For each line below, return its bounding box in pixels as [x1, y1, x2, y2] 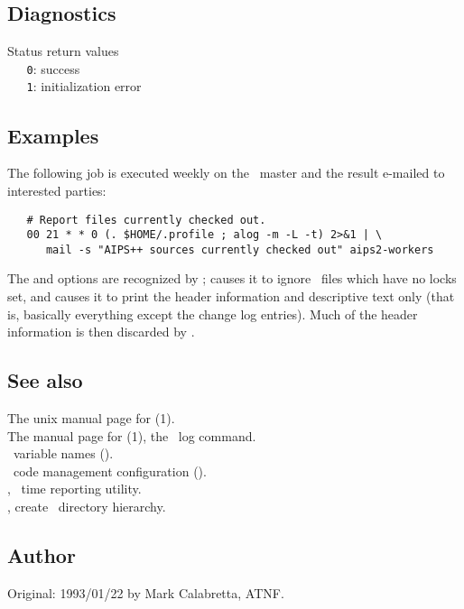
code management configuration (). [13, 461, 207, 480]
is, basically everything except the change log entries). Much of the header [7, 304, 418, 323]
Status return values [7, 42, 119, 60]
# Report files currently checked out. [26, 213, 266, 226]
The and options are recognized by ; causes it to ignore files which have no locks [7, 269, 457, 288]
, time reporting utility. [7, 479, 142, 498]
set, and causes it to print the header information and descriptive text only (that [7, 287, 455, 306]
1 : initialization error [26, 77, 142, 96]
